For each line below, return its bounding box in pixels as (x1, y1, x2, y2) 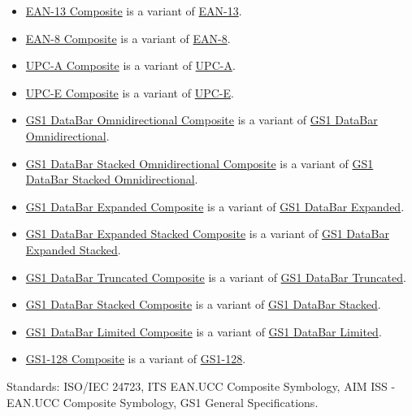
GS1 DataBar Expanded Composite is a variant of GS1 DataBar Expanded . (25, 197, 405, 214)
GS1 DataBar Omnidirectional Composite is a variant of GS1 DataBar (25, 111, 378, 128)
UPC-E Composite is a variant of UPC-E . (25, 84, 234, 101)
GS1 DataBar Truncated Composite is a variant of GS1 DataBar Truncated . (25, 268, 406, 285)
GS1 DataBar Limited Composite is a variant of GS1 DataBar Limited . (25, 323, 382, 340)
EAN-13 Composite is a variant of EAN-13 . (25, 2, 242, 19)
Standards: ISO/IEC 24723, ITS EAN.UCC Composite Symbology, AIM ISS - (7, 377, 396, 394)
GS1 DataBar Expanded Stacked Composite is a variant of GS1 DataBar (25, 225, 389, 242)
